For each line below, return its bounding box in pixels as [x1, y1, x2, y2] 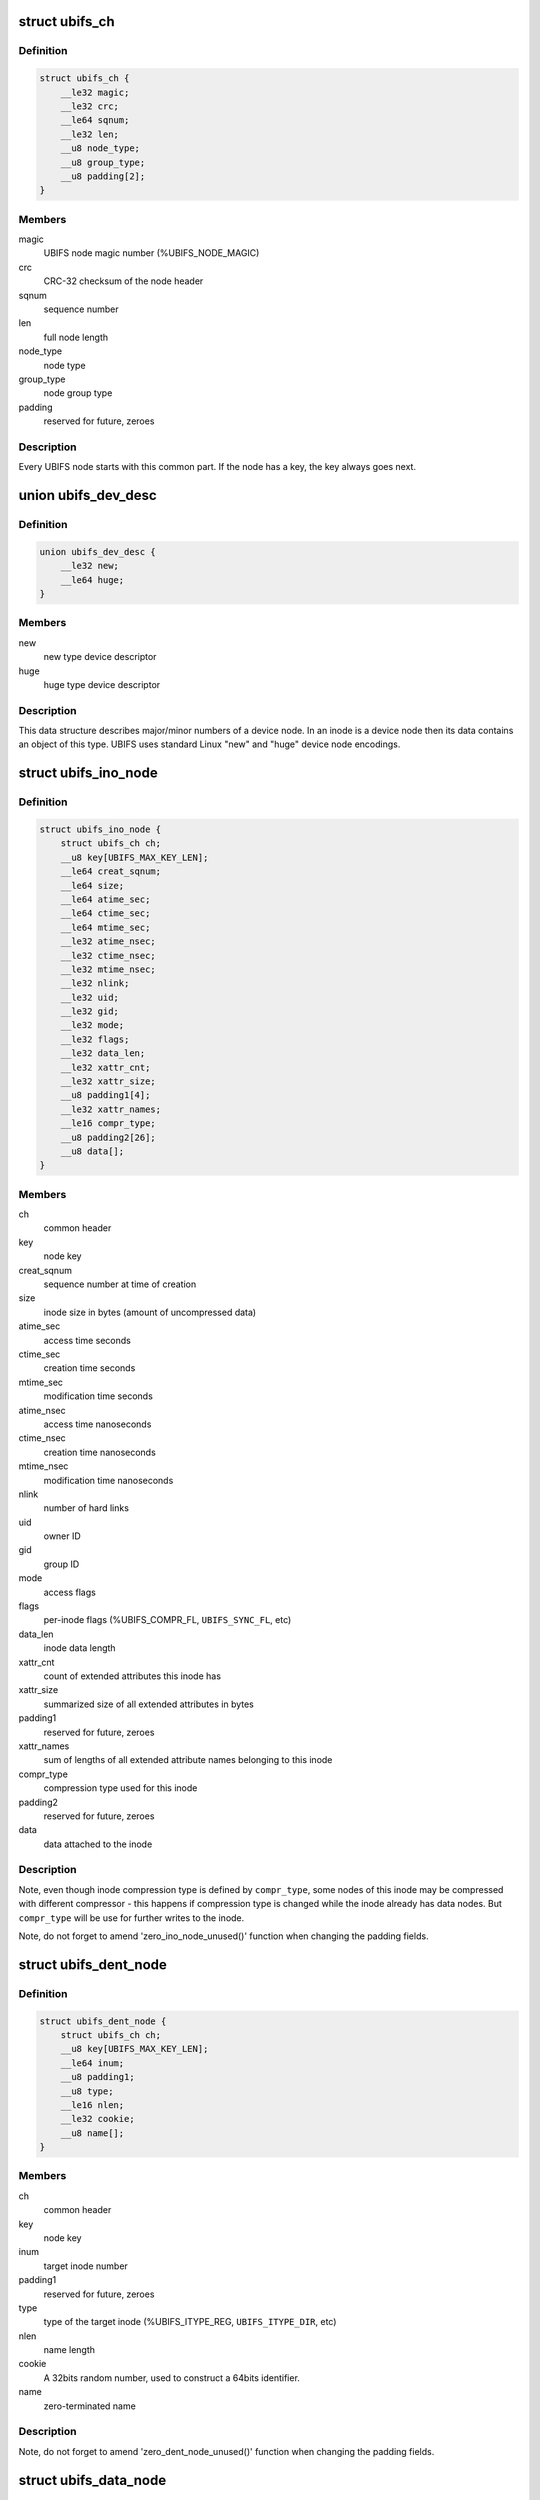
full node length [43, 331, 109, 343]
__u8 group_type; [60, 156, 146, 168]
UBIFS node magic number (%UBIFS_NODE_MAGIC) [43, 247, 260, 259]
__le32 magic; [60, 86, 130, 98]
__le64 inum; [60, 2057, 125, 2069]
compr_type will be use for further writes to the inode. [18, 1911, 245, 1924]
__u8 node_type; [60, 143, 140, 154]
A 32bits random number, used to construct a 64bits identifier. [43, 2371, 300, 2384]
